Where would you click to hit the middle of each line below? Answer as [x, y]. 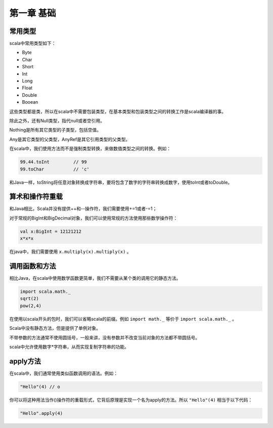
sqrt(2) [29, 299]
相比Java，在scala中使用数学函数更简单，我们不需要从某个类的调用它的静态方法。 [95, 278]
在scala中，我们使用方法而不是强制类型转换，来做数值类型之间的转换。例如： [90, 149]
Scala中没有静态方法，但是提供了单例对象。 [55, 328]
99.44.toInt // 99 [53, 162]
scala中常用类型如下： [33, 44]
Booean [30, 102]
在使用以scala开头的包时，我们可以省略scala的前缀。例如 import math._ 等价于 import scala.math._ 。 [123, 319]
